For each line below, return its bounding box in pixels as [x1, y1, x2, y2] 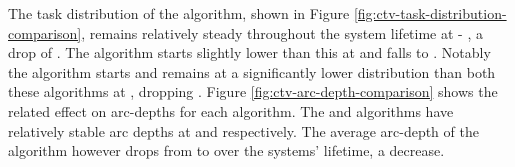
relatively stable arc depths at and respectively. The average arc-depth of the [8, 120, 479, 141]
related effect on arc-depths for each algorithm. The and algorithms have [8, 100, 454, 121]
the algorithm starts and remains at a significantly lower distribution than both [8, 61, 496, 82]
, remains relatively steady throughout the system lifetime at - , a [81, 22, 483, 43]
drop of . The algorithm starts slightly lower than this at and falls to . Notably [8, 42, 491, 63]
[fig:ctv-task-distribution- [353, 3, 507, 23]
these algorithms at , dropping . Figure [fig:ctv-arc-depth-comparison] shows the [8, 81, 498, 102]
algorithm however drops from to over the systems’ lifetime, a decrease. [8, 140, 445, 161]
